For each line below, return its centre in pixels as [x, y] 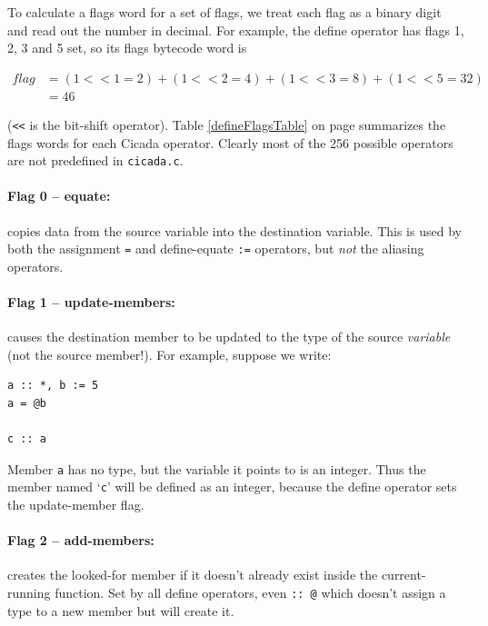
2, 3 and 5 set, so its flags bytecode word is [127, 48]
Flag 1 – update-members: [91, 301]
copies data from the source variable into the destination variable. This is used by [234, 230]
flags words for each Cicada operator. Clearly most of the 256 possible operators [230, 142]
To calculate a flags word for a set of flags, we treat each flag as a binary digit [224, 12]
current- [403, 575]
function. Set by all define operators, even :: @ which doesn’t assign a [250, 593]
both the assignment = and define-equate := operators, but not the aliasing [216, 248]
